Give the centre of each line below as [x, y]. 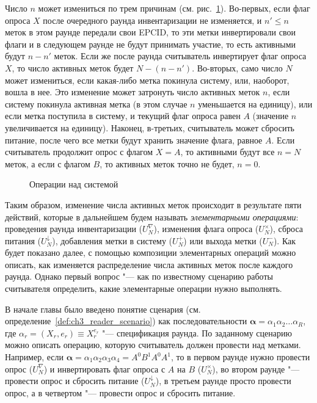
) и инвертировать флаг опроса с [104, 369]
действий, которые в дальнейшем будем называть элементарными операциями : [152, 216]
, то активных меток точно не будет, [167, 163]
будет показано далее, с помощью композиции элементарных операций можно [151, 252]
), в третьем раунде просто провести [223, 381]
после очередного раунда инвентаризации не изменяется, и [152, 20]
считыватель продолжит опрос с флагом [79, 152]
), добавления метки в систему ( [112, 240]
